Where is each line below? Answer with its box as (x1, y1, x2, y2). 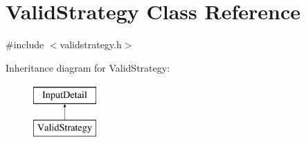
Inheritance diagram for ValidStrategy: (6, 60, 170, 74)
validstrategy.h (60, 37, 122, 52)
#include (6, 37, 44, 52)
